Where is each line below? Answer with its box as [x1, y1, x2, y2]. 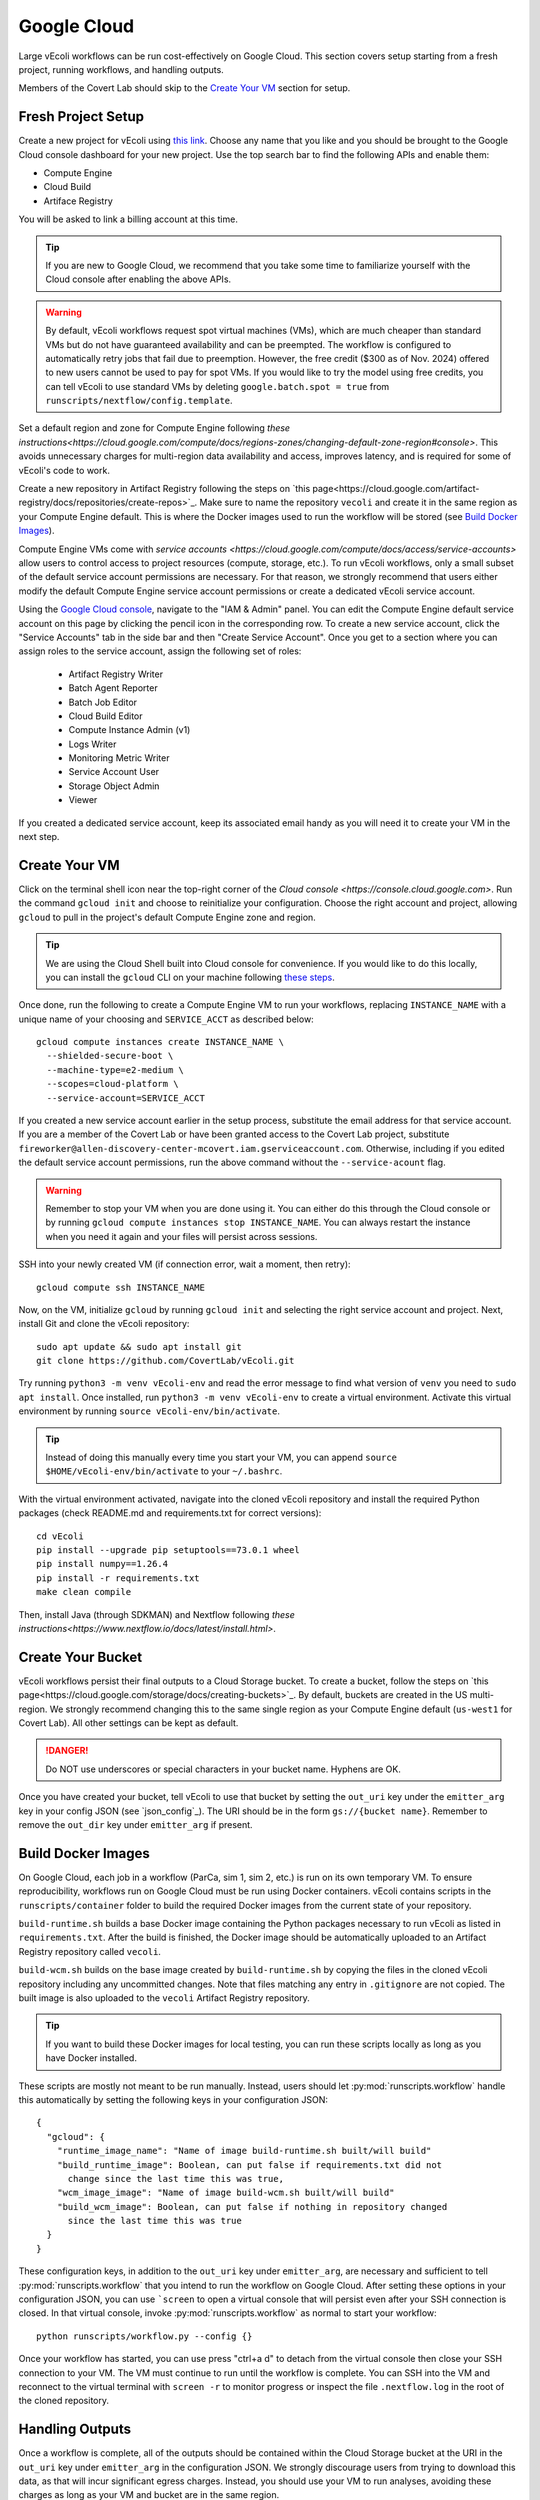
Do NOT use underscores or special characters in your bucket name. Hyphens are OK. [45, 1763, 402, 1775]
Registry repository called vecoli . [18, 1945, 162, 1957]
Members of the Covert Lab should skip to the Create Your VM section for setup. [18, 82, 351, 94]
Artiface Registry [43, 195, 114, 207]
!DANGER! [45, 1745, 89, 1757]
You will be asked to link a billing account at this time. [18, 213, 239, 225]
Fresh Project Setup [18, 108, 145, 125]
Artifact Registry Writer [68, 668, 164, 680]
